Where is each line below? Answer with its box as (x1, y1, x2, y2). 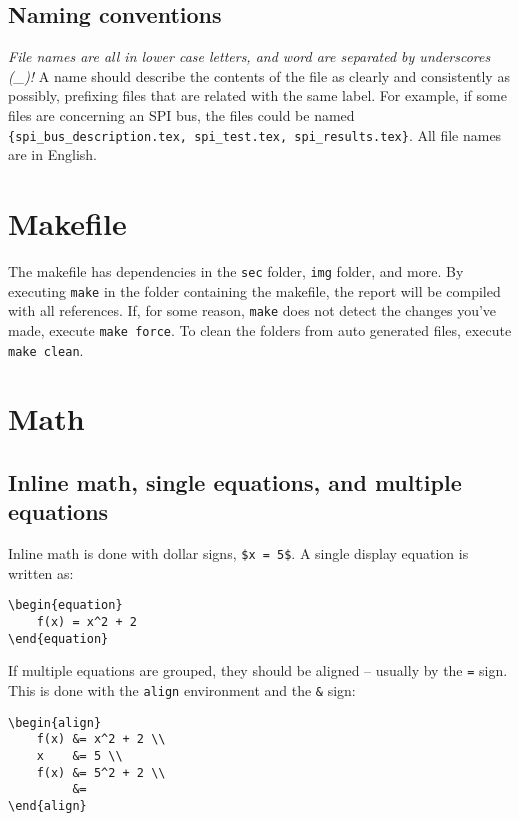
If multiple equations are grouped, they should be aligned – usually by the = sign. (8, 660, 508, 681)
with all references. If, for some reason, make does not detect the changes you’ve (8, 300, 497, 321)
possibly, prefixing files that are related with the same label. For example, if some (8, 85, 507, 106)
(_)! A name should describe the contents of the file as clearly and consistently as (8, 65, 510, 86)
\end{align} (8, 799, 87, 814)
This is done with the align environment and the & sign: (8, 680, 356, 701)
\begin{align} (8, 715, 102, 730)
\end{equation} (8, 631, 109, 646)
